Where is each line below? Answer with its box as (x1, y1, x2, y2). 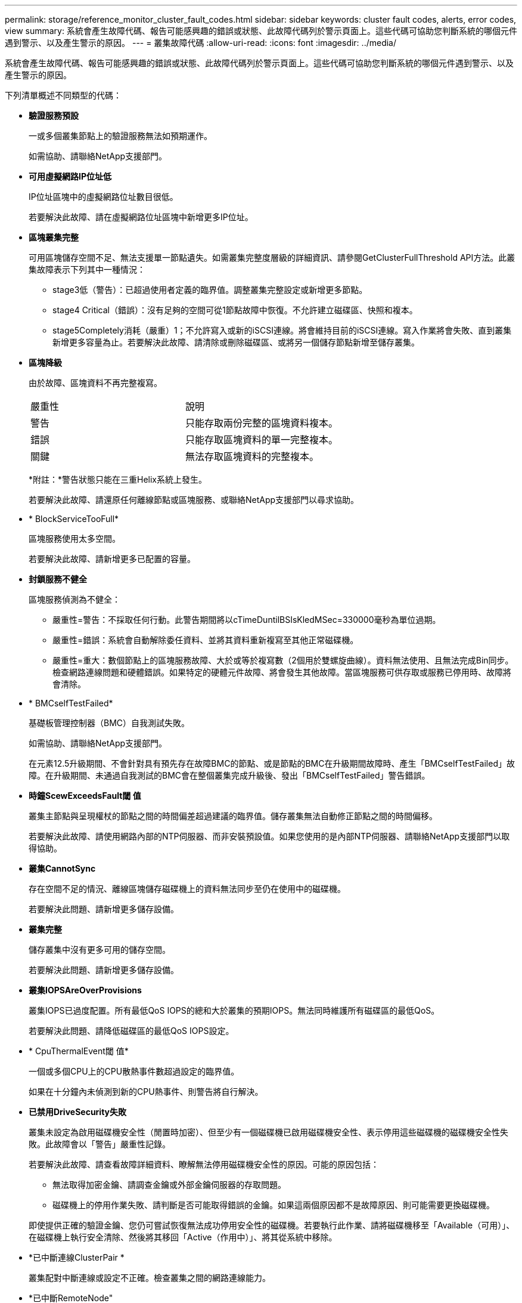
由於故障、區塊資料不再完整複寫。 (29, 378, 162, 388)
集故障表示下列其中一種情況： (29, 264, 145, 274)
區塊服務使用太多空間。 (29, 533, 120, 544)
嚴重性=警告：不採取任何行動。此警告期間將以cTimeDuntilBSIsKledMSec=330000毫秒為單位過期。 (52, 615, 441, 625)
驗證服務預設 (29, 110, 79, 121)
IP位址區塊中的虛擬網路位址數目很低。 (29, 192, 178, 202)
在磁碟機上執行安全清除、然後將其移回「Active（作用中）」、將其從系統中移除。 (29, 1232, 337, 1242)
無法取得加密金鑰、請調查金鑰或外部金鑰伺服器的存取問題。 (52, 1180, 286, 1190)
